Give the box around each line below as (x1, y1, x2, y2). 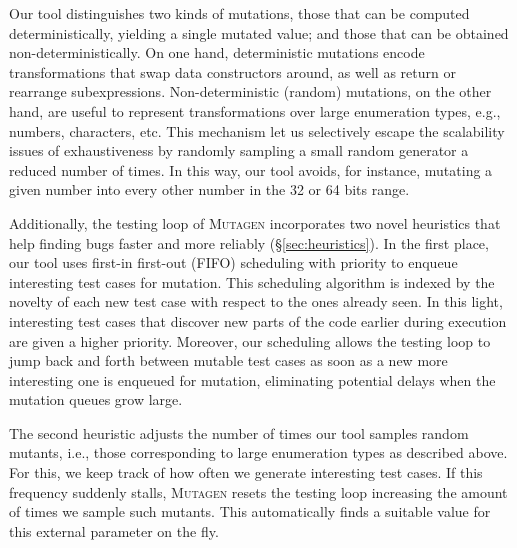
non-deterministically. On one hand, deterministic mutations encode (9, 42, 425, 63)
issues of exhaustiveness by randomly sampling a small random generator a (9, 140, 469, 161)
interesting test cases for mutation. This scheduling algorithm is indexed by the (9, 271, 495, 292)
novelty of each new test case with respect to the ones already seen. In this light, (9, 291, 503, 312)
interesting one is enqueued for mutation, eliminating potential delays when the (9, 369, 496, 390)
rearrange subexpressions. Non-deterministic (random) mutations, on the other (9, 81, 492, 102)
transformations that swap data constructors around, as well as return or (9, 61, 456, 82)
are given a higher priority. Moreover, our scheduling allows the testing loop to (9, 330, 491, 351)
